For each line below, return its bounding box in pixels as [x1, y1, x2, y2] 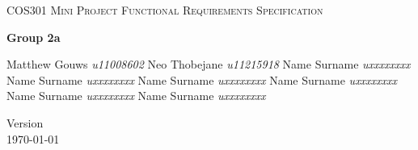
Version [6, 114, 44, 131]
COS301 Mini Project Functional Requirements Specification [6, 2, 323, 18]
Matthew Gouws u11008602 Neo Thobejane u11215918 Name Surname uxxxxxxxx [6, 56, 411, 73]
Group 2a [6, 28, 61, 45]
